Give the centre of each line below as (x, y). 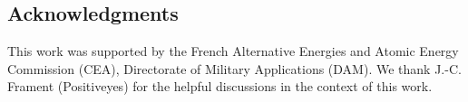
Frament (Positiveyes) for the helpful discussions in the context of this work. (220, 86)
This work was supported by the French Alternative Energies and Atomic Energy (233, 51)
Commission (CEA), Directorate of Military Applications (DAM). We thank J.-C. (234, 68)
